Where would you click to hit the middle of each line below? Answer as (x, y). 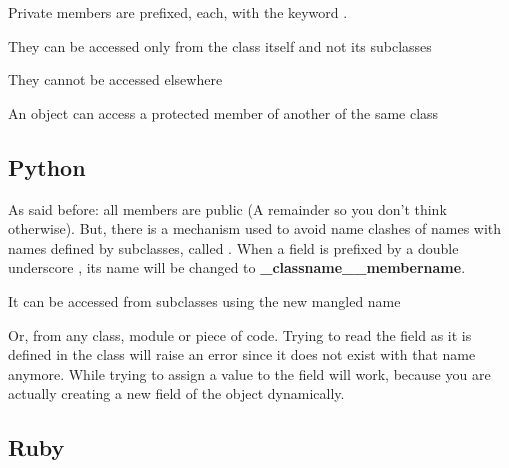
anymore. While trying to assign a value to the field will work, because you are (249, 373)
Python (47, 166)
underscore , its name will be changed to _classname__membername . (237, 267)
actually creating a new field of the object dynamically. (176, 393)
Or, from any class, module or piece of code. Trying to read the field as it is (240, 334)
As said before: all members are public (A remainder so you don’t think (227, 208)
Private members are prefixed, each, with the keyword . (178, 12)
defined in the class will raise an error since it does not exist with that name (242, 354)
